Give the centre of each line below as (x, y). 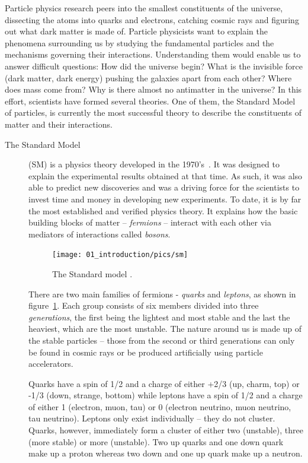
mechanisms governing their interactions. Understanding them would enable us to (153, 54)
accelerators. (51, 364)
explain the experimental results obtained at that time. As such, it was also (166, 175)
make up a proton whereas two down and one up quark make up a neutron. (166, 453)
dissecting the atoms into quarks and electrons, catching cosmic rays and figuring (152, 19)
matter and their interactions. (59, 124)
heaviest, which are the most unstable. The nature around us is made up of (165, 329)
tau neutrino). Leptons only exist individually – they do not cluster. (152, 418)
